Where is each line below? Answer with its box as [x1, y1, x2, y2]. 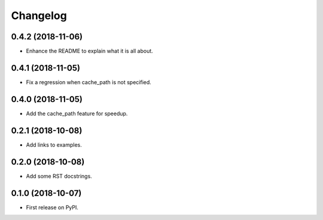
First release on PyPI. [26, 203, 79, 211]
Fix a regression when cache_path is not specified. [26, 78, 152, 86]
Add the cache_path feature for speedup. [26, 110, 128, 117]
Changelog [11, 9, 67, 22]
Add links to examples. [26, 141, 82, 148]
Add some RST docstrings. [26, 172, 92, 179]
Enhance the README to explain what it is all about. [26, 48, 154, 55]
